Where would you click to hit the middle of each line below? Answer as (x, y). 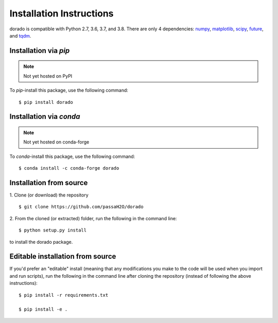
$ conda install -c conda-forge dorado (69, 168)
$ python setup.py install (53, 230)
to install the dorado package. (41, 242)
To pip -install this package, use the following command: (69, 91)
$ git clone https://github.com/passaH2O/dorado (81, 207)
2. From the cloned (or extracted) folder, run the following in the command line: (93, 218)
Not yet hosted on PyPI (48, 76)
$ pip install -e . (43, 309)
